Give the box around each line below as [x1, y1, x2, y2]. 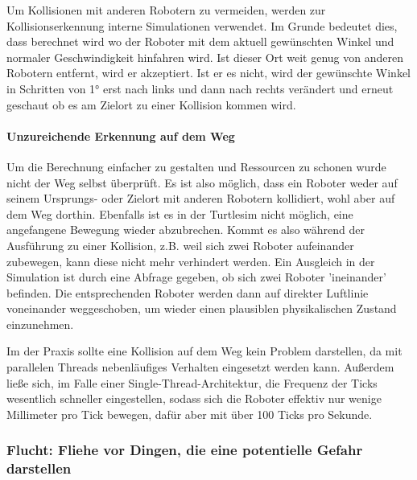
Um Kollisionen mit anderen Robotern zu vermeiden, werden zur [6, 2, 326, 18]
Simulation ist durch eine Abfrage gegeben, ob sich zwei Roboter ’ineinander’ [6, 269, 386, 285]
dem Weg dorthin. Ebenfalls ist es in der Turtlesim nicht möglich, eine [6, 205, 353, 222]
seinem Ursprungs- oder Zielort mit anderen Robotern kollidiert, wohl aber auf [6, 190, 395, 207]
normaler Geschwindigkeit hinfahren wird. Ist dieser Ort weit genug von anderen [6, 48, 403, 65]
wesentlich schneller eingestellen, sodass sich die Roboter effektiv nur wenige [6, 390, 382, 407]
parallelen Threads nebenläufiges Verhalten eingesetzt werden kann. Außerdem [6, 359, 394, 375]
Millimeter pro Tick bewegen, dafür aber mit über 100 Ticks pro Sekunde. [6, 405, 373, 422]
